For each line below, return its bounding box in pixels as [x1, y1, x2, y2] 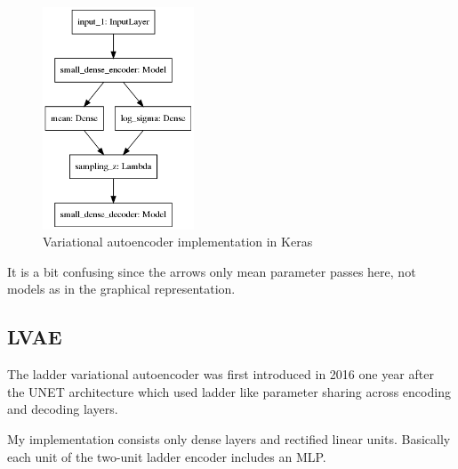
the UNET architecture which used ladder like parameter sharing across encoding [7, 382, 451, 400]
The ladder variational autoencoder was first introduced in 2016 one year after [7, 365, 434, 384]
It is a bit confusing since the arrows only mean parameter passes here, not [7, 262, 416, 280]
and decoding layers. [7, 400, 118, 418]
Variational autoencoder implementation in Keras [43, 232, 313, 251]
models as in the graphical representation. [7, 279, 236, 298]
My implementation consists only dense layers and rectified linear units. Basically [7, 430, 451, 449]
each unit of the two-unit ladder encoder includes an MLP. [7, 447, 326, 465]
